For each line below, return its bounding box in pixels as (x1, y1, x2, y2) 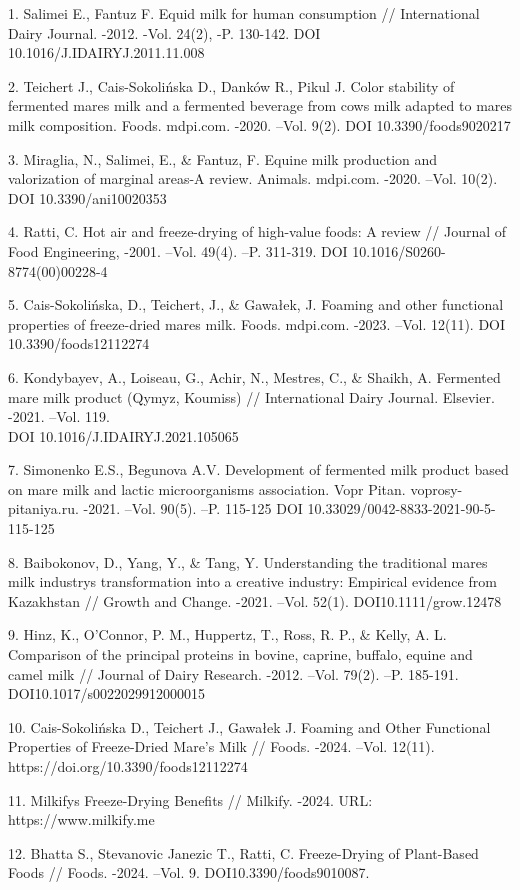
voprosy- (410, 478, 463, 499)
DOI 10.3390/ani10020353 (8, 187, 167, 208)
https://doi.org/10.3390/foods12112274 (8, 756, 248, 776)
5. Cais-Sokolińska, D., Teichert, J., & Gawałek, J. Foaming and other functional (8, 294, 504, 315)
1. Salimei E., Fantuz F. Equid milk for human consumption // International (8, 3, 480, 23)
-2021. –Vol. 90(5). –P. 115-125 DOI (83, 498, 303, 519)
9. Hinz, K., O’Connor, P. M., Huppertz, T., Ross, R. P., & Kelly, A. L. (8, 624, 447, 645)
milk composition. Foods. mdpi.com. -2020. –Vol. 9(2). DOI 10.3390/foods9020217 (8, 114, 511, 135)
